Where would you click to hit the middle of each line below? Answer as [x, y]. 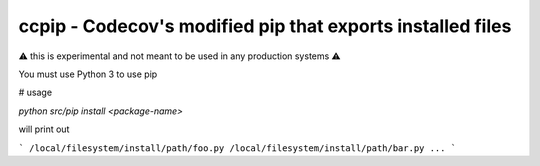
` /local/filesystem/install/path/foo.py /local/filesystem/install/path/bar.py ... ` [237, 148]
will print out [44, 129]
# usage [35, 92]
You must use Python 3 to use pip [88, 74]
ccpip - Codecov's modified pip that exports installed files [265, 26]
